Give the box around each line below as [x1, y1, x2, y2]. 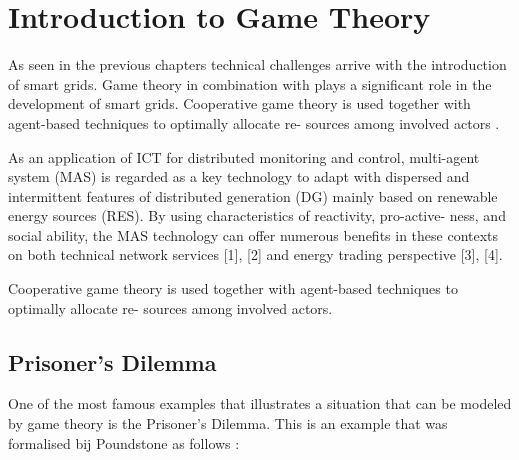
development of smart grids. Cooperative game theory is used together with [8, 93, 471, 114]
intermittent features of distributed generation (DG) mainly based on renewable [8, 185, 498, 206]
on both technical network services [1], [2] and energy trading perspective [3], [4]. [8, 244, 503, 265]
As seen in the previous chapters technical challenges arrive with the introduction [8, 54, 507, 75]
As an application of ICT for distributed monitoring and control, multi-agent [8, 146, 480, 167]
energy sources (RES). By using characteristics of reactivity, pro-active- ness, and [8, 205, 506, 226]
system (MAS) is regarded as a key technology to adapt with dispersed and [8, 166, 470, 187]
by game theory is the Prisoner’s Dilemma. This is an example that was [8, 413, 448, 434]
